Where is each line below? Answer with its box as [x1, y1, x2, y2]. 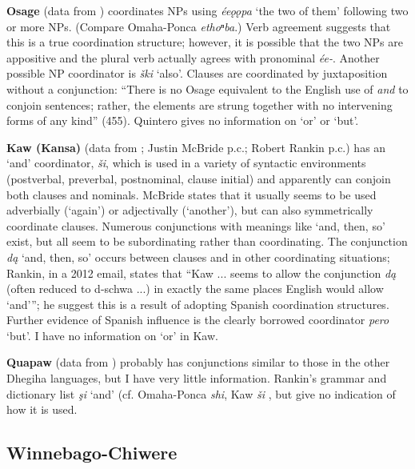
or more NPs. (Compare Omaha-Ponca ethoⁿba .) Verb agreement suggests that [6, 18, 391, 34]
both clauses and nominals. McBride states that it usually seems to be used [6, 186, 377, 202]
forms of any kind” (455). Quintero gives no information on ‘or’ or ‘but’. [6, 112, 359, 129]
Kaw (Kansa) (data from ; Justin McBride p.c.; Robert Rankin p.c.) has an [6, 138, 386, 155]
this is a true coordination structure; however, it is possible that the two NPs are [6, 34, 404, 50]
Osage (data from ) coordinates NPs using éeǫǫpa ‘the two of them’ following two [6, 2, 409, 18]
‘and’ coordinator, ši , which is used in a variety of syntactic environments [6, 154, 366, 171]
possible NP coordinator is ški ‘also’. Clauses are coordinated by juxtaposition [6, 65, 388, 82]
